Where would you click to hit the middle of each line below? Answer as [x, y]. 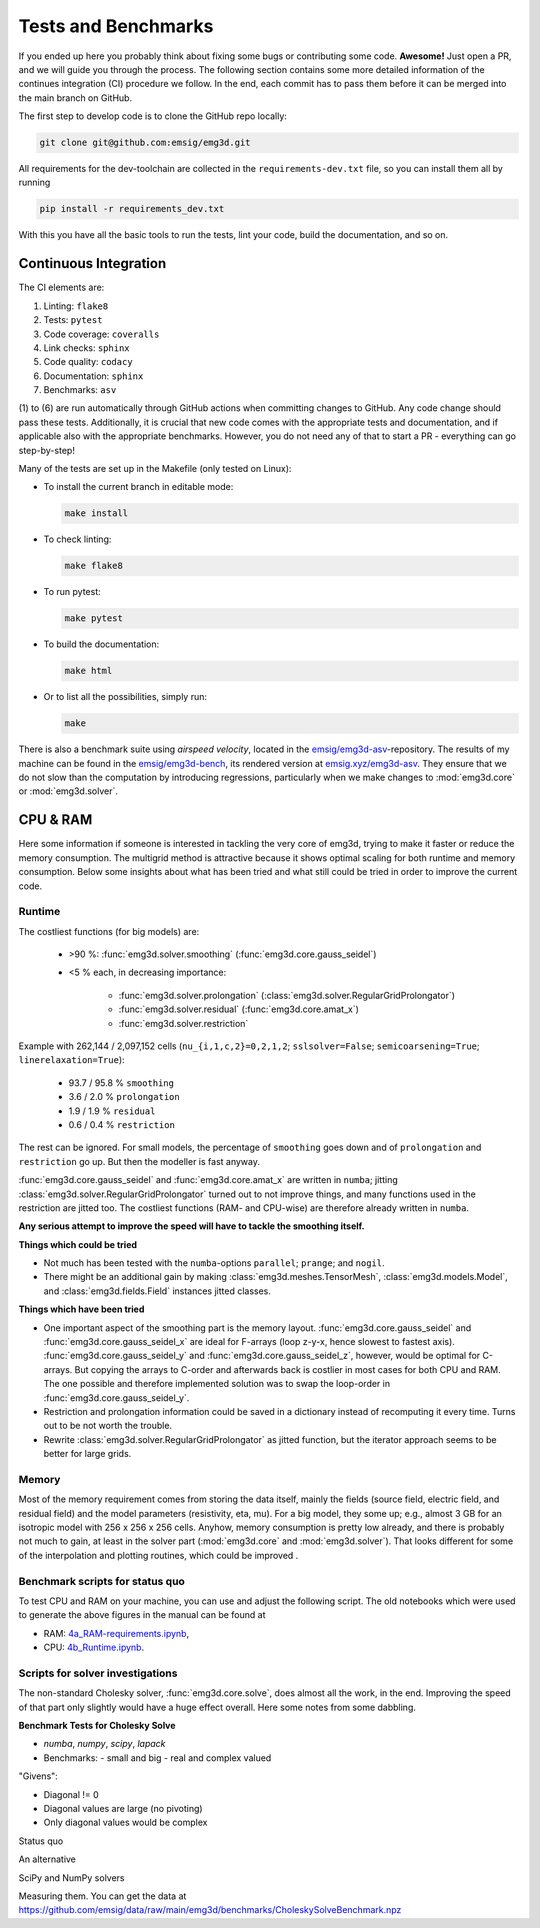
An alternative [47, 1859]
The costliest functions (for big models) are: [109, 931]
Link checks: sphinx [86, 347]
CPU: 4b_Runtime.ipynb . [94, 1647]
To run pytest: [72, 592]
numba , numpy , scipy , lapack [104, 1744]
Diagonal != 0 [71, 1794]
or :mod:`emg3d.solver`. [68, 791]
